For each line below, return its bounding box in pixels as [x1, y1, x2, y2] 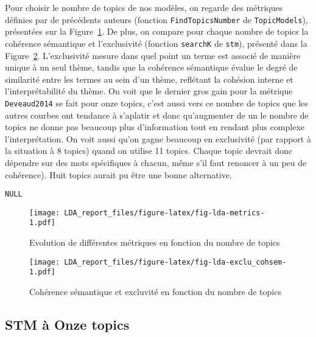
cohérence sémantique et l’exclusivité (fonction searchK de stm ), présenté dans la [5, 36, 307, 49]
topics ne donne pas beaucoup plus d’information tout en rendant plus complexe [5, 120, 304, 133]
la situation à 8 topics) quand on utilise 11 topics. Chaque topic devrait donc [5, 144, 293, 157]
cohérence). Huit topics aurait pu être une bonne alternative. [5, 168, 232, 181]
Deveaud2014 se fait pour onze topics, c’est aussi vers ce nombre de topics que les [5, 96, 308, 109]
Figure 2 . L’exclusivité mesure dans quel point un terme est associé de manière [5, 49, 301, 61]
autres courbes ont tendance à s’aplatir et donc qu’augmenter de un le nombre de [5, 108, 309, 121]
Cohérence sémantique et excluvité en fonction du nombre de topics [29, 285, 281, 297]
